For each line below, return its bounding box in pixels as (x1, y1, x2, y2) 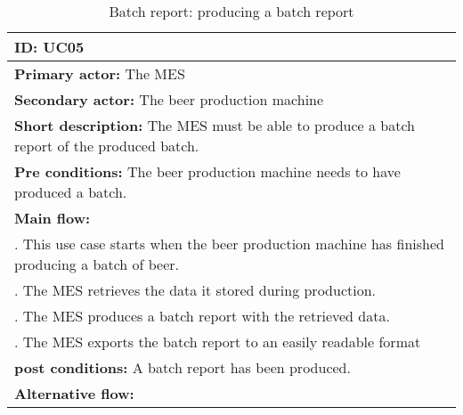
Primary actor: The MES (14, 63, 185, 84)
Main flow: (14, 207, 91, 228)
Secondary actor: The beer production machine (14, 89, 324, 110)
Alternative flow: (14, 383, 134, 403)
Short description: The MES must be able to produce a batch (14, 115, 415, 135)
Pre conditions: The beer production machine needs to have (14, 161, 401, 182)
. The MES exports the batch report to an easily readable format (14, 331, 421, 352)
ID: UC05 (14, 37, 85, 57)
